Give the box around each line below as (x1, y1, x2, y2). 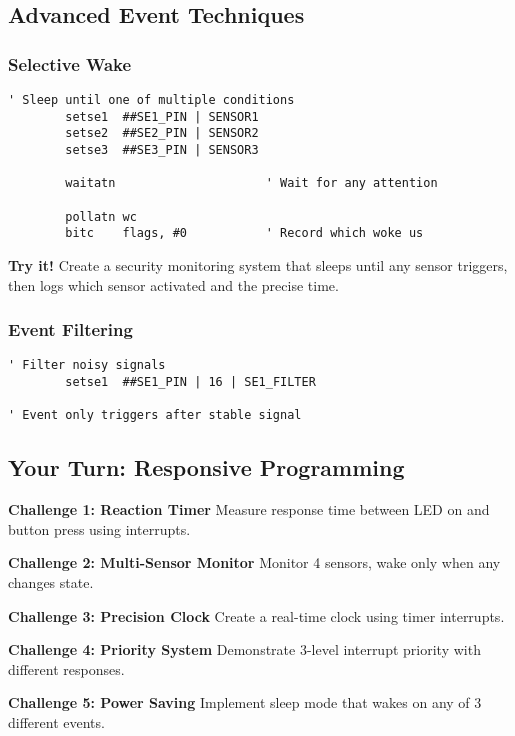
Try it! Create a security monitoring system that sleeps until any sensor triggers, (8, 254, 508, 275)
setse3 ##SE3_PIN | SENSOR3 (65, 142, 259, 157)
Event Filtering (8, 317, 133, 342)
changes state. (8, 571, 94, 592)
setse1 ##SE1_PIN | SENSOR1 (65, 109, 259, 124)
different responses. (8, 658, 125, 679)
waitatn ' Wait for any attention (65, 176, 438, 191)
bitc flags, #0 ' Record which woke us (65, 226, 424, 241)
